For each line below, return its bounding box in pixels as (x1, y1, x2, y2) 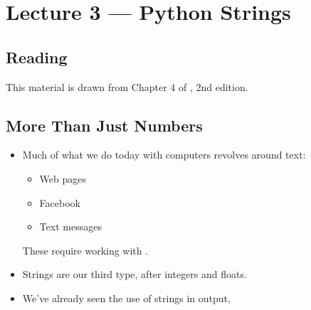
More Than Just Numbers (6, 114, 203, 136)
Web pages (39, 171, 87, 186)
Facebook (39, 195, 80, 210)
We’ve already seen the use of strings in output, (22, 290, 231, 305)
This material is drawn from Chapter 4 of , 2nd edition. (6, 79, 248, 94)
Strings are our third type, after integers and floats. (22, 267, 247, 282)
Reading (6, 46, 68, 68)
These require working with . (22, 242, 149, 257)
